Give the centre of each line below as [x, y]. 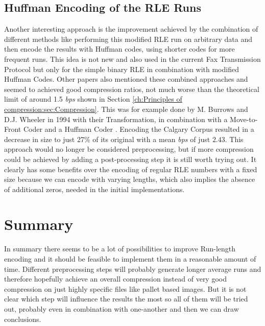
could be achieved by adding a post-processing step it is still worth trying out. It [130, 159]
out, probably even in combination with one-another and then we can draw [122, 308]
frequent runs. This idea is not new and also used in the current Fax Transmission [132, 59]
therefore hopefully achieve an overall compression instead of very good [115, 279]
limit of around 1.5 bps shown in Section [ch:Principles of [93, 99]
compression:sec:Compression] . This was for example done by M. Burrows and [126, 109]
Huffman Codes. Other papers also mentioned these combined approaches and [126, 79]
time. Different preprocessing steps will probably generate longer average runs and [133, 269]
